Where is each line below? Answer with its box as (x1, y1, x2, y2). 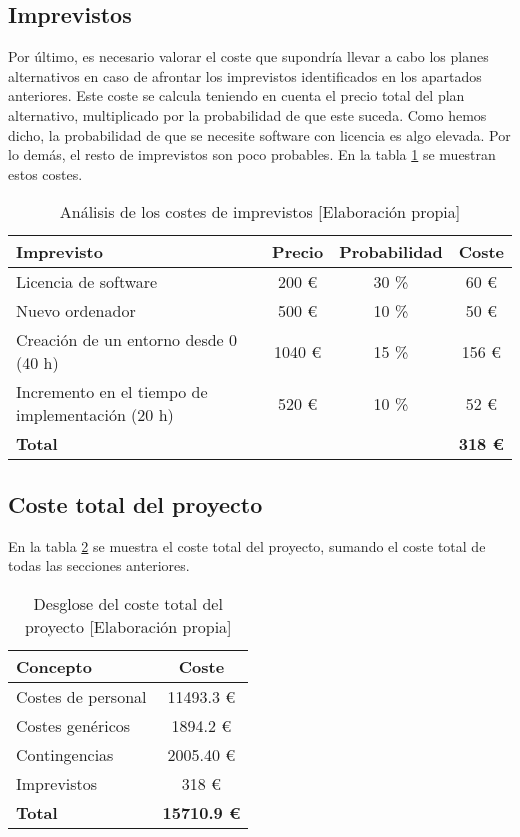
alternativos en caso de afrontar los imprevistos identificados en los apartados (8, 65, 482, 86)
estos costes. (8, 163, 83, 184)
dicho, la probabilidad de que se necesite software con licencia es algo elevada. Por (8, 124, 511, 145)
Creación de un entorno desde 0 (16, 328, 238, 352)
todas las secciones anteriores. (8, 555, 190, 576)
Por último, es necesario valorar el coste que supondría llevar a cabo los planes (8, 46, 489, 67)
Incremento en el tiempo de (16, 380, 208, 404)
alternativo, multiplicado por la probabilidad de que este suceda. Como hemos (8, 104, 487, 125)
